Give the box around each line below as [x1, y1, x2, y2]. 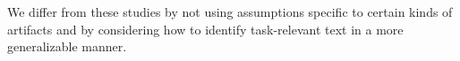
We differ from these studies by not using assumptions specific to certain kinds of [7, 3, 453, 20]
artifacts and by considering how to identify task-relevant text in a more [7, 19, 404, 38]
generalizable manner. [7, 37, 127, 56]
